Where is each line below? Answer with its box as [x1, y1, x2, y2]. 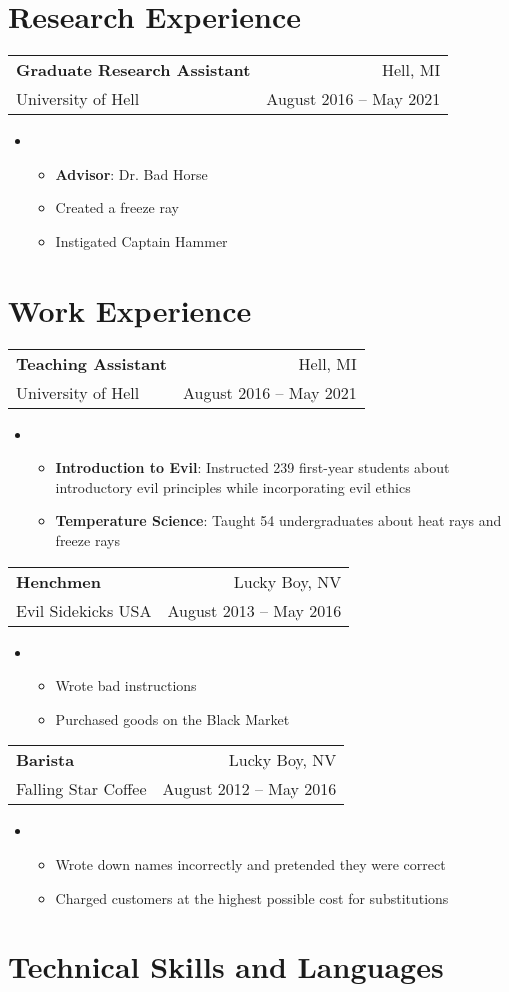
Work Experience [8, 289, 252, 330]
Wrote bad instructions [55, 675, 197, 696]
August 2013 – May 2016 [167, 598, 342, 622]
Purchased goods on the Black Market [55, 708, 290, 729]
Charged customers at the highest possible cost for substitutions [55, 887, 449, 908]
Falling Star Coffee [16, 777, 147, 801]
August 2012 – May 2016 [162, 777, 337, 801]
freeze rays [55, 530, 120, 550]
